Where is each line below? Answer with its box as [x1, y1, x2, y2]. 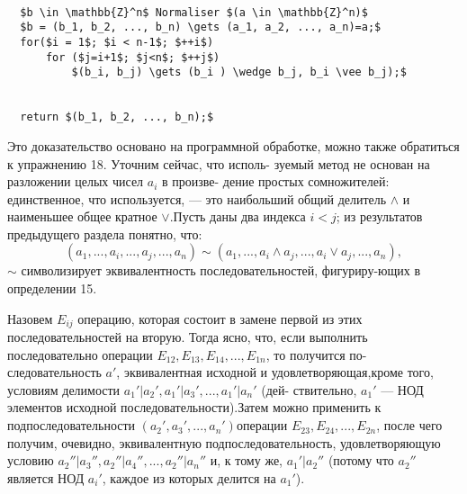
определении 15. [7, 279, 97, 298]
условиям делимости [7, 380, 121, 399]
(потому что [328, 451, 394, 470]
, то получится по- [265, 345, 367, 364]
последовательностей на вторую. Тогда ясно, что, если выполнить [7, 328, 368, 346]
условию [7, 451, 54, 470]
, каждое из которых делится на [102, 468, 276, 487]
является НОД [7, 468, 85, 487]
